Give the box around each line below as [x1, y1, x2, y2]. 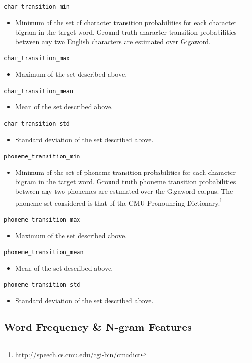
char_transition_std [4, 120, 70, 127]
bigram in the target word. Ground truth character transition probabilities [15, 27, 237, 37]
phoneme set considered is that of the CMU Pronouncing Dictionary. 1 [15, 196, 223, 207]
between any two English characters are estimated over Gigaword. [15, 36, 211, 46]
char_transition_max [4, 55, 70, 62]
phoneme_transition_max [4, 216, 80, 223]
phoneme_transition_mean [4, 249, 84, 256]
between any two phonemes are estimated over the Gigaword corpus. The [15, 186, 233, 196]
